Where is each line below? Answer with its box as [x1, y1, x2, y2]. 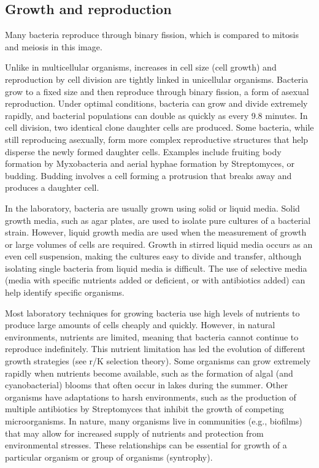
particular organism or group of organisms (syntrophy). [5, 450, 213, 463]
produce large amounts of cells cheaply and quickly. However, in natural [5, 318, 275, 331]
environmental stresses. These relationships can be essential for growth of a [5, 439, 287, 451]
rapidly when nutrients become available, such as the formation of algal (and [5, 366, 293, 379]
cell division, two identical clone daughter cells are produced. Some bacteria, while [5, 121, 314, 134]
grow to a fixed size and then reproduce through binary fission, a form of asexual [5, 85, 309, 98]
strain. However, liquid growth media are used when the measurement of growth [5, 226, 307, 239]
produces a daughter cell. [5, 181, 99, 194]
